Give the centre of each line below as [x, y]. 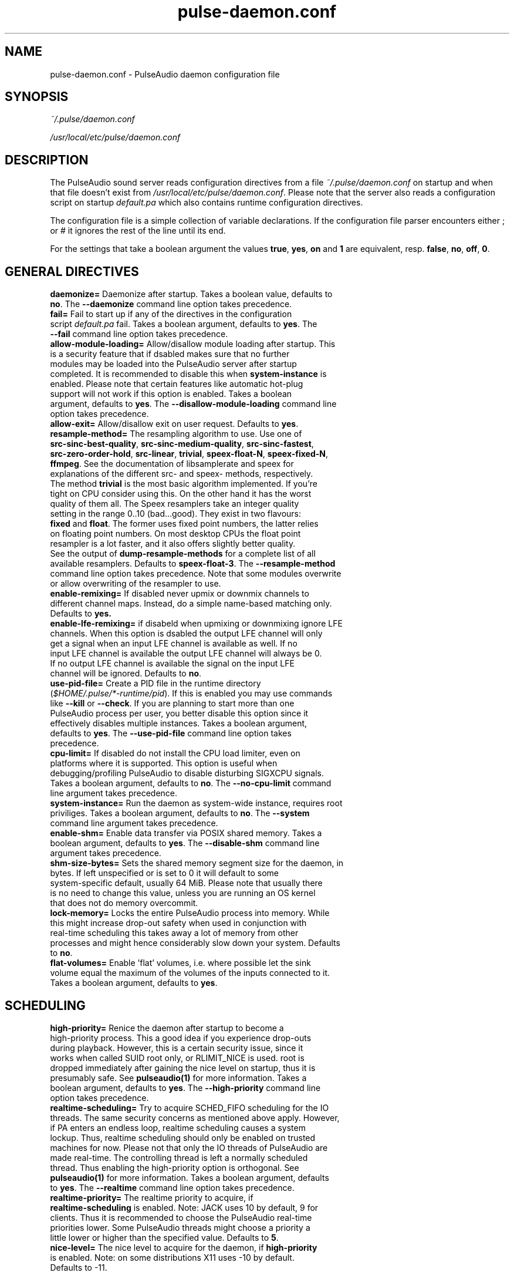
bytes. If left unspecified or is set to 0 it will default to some [165, 873]
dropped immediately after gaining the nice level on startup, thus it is [183, 1068]
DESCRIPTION [47, 160]
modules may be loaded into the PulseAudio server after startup [173, 364]
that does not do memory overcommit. [124, 903]
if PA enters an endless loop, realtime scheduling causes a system [178, 1127]
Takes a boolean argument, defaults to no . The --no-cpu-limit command [191, 783]
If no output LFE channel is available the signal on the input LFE [172, 664]
